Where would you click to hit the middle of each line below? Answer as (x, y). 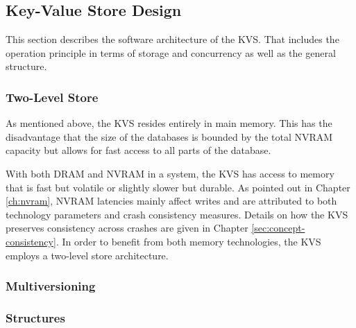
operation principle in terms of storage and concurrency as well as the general (171, 52)
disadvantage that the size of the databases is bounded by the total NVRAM (169, 136)
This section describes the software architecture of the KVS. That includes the (172, 39)
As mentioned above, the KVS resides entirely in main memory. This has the (169, 123)
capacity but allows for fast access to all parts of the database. (138, 150)
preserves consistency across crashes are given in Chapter (127, 228)
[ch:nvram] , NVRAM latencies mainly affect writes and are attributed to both (171, 201)
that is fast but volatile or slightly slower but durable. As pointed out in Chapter (178, 187)
